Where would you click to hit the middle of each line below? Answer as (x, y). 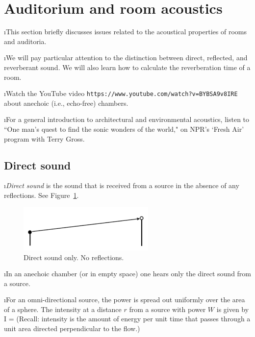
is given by (233, 309)
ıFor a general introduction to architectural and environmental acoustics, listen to (127, 119)
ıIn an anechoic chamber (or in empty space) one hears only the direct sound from (128, 274)
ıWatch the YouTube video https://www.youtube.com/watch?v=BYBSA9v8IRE (121, 93)
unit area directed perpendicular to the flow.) (72, 328)
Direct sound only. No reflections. (74, 257)
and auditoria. (25, 41)
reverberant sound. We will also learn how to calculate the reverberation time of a (127, 67)
